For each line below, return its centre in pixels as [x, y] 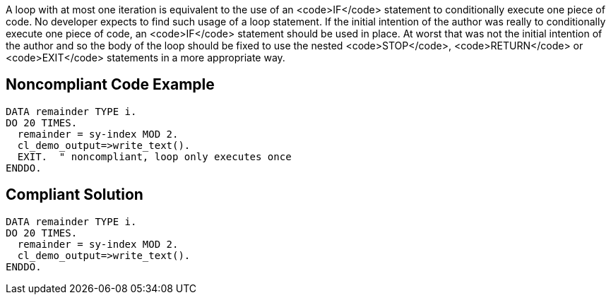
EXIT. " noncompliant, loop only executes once [154, 156]
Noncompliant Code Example [110, 85]
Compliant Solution [75, 195]
